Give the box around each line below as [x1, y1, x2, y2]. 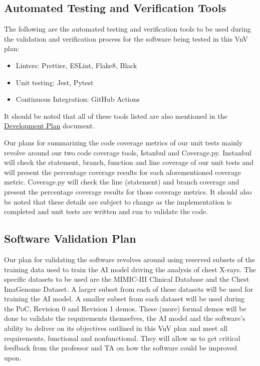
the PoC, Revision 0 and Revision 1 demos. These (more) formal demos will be [4, 303, 246, 313]
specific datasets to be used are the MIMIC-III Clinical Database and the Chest [4, 274, 249, 284]
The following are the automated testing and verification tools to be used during [4, 24, 251, 34]
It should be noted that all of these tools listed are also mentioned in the [4, 110, 227, 121]
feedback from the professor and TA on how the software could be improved [4, 342, 237, 353]
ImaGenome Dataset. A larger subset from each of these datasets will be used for [4, 283, 253, 294]
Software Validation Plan [4, 231, 136, 246]
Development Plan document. [4, 120, 95, 131]
